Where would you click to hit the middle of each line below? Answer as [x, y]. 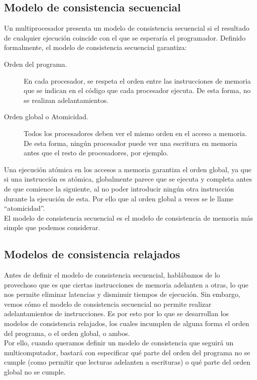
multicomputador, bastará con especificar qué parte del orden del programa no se [127, 352]
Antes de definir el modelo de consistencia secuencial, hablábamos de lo [112, 275]
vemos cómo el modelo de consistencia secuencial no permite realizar [108, 304]
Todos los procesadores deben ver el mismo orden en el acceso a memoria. [135, 133]
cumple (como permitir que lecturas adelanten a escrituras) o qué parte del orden [127, 362]
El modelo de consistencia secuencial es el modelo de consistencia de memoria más [128, 217]
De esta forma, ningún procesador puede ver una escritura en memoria [130, 143]
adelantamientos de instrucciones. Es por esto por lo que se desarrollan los [116, 313]
